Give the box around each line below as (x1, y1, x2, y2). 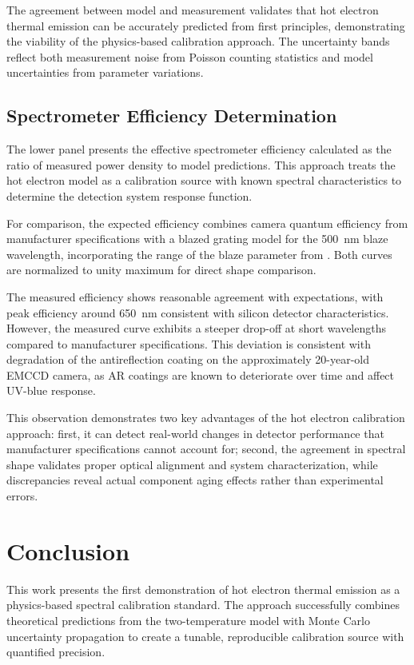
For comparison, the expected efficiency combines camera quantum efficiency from (6, 214, 408, 231)
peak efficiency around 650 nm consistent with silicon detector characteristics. (6, 304, 389, 321)
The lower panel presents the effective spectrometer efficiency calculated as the (6, 141, 392, 157)
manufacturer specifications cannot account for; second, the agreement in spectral (6, 440, 406, 457)
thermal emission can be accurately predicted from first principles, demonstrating (6, 17, 405, 34)
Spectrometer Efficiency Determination (6, 103, 337, 128)
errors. (6, 488, 38, 504)
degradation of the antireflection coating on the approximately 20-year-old (6, 351, 370, 368)
